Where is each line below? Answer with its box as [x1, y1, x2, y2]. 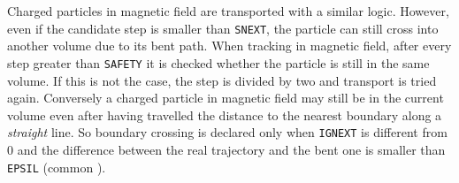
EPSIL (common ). [7, 157, 106, 176]
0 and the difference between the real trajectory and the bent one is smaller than [7, 140, 446, 158]
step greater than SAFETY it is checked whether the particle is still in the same [7, 53, 430, 72]
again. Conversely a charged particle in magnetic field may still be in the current [7, 88, 444, 107]
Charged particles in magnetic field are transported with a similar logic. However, [7, 2, 449, 19]
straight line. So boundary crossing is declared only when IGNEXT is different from [7, 123, 448, 141]
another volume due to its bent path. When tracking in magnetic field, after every [7, 36, 452, 55]
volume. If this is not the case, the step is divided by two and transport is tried [7, 71, 437, 89]
